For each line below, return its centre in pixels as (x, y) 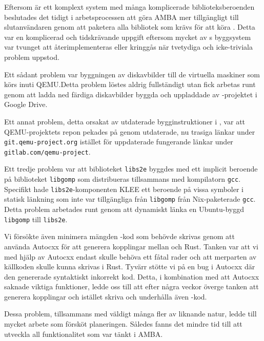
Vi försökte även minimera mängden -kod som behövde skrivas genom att (119, 236)
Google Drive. (26, 104)
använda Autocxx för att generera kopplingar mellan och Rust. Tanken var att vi (131, 246)
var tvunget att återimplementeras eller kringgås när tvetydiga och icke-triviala (128, 47)
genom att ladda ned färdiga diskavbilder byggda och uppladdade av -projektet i (131, 94)
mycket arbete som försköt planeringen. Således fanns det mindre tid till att (123, 324)
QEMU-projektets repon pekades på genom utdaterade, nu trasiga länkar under (130, 131)
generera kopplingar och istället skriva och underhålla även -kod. (106, 296)
